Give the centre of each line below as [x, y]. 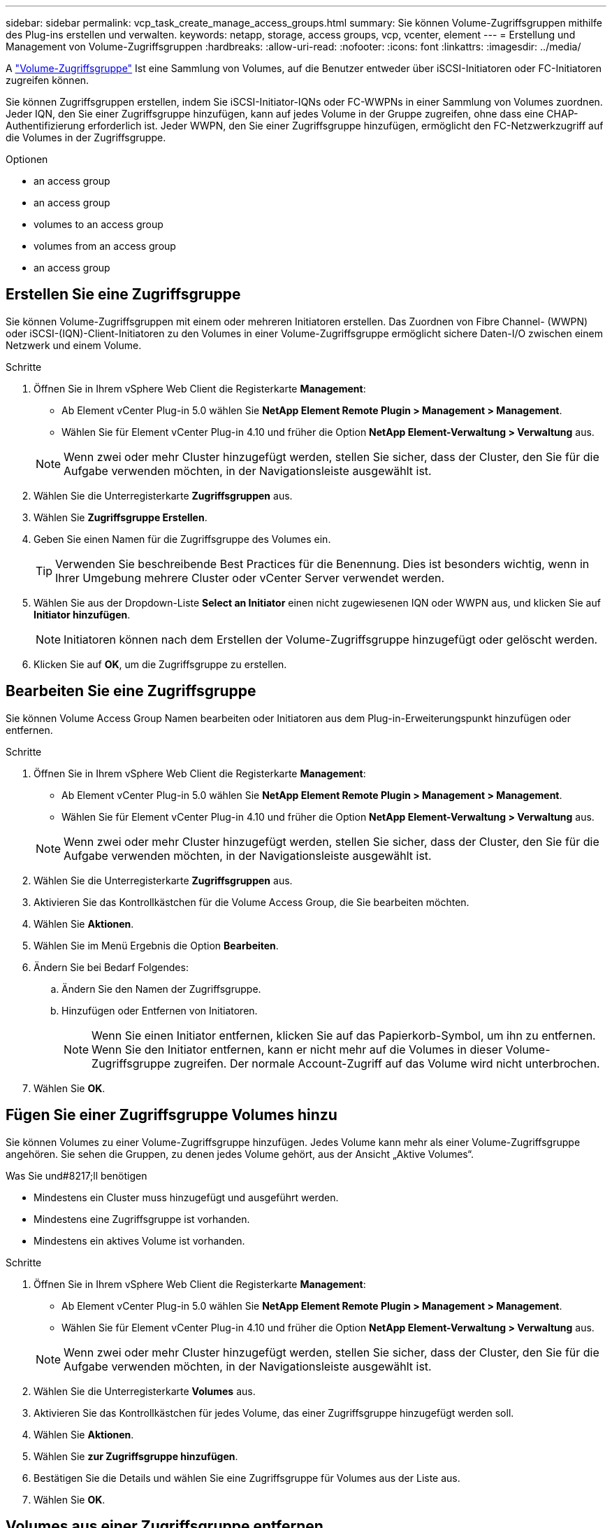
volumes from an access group [105, 246]
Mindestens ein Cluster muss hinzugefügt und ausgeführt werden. [186, 1197]
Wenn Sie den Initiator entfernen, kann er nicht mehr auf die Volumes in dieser [297, 1049]
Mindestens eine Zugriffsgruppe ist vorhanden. [142, 1219]
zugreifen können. [48, 80]
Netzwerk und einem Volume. [74, 345]
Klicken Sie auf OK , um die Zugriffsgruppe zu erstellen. [160, 664]
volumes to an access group [99, 224]
